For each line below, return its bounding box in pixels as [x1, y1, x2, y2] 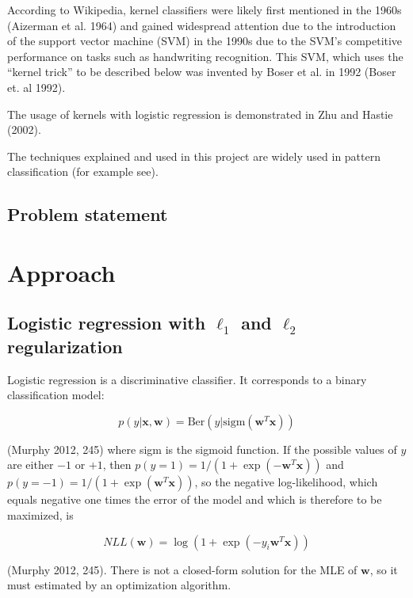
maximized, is [7, 507, 74, 524]
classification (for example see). [7, 163, 159, 180]
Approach [7, 256, 116, 288]
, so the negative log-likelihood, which [194, 474, 378, 490]
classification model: [7, 387, 105, 403]
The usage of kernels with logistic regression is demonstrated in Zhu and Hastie [7, 105, 393, 122]
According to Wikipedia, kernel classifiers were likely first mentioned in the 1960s [7, 2, 402, 17]
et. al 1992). [7, 78, 66, 95]
